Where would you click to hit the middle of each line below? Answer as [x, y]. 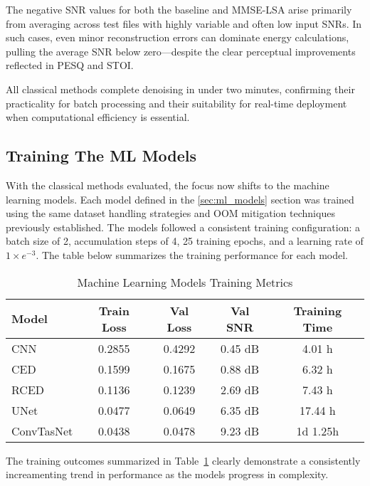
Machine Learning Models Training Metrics [185, 282]
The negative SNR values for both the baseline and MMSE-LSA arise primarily [179, 9]
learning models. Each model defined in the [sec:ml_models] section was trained [180, 199]
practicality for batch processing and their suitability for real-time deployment [176, 103]
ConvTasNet [42, 430]
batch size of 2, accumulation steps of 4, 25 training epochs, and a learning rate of [185, 241]
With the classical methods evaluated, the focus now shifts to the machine [168, 185]
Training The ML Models [101, 155]
